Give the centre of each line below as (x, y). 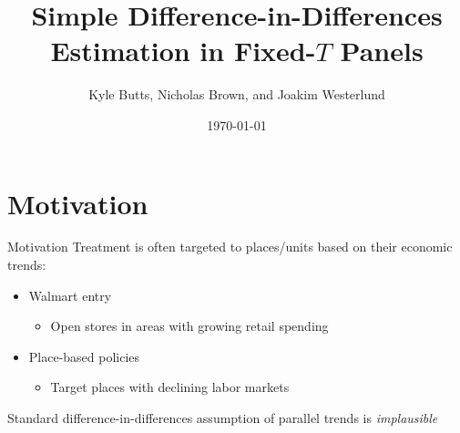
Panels (382, 51)
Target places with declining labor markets (170, 387)
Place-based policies (84, 356)
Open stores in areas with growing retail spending (189, 326)
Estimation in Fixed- (183, 51)
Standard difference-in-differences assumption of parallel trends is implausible (223, 418)
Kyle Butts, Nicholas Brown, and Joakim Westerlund (237, 94)
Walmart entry (70, 295)
